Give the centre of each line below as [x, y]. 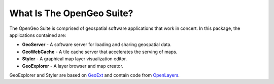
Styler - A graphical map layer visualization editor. [74, 59]
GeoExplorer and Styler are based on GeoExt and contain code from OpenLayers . [95, 75]
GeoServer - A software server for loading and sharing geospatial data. [97, 45]
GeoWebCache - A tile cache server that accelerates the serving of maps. [100, 52]
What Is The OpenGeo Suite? [71, 13]
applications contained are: [38, 35]
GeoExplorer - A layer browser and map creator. [73, 66]
